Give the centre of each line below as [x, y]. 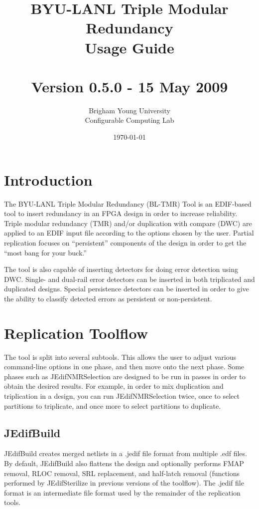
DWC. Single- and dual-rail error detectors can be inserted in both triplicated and [129, 279]
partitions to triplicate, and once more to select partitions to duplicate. [113, 405]
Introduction [48, 179]
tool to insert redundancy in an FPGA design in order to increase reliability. [121, 213]
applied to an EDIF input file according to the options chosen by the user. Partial [129, 233]
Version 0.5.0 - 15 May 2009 [129, 86]
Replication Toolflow [76, 333]
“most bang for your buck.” [45, 252]
